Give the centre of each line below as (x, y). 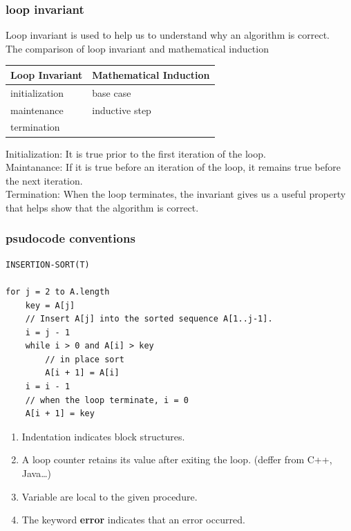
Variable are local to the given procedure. (110, 496)
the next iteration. (44, 180)
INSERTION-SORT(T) (48, 264)
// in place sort (85, 359)
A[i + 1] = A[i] (82, 373)
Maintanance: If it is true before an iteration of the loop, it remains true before (173, 167)
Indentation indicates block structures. (103, 436)
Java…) (37, 473)
